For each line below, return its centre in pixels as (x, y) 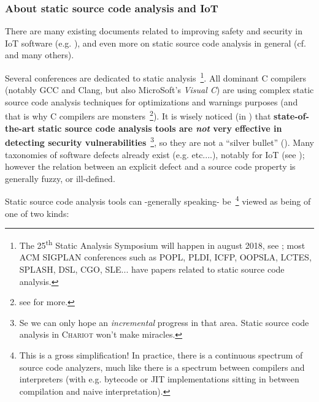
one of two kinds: (37, 213)
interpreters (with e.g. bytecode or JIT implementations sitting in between (159, 379)
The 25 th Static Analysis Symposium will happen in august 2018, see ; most (162, 244)
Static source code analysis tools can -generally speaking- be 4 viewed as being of (158, 200)
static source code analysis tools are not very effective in (160, 128)
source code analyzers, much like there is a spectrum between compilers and (162, 367)
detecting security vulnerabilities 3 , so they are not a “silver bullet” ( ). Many (159, 141)
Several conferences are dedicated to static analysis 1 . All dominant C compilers (156, 77)
